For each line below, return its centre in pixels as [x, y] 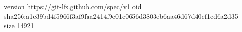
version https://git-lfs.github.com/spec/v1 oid [73, 6]
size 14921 [19, 25]
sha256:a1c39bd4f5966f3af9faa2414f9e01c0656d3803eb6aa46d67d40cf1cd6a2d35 [121, 16]
